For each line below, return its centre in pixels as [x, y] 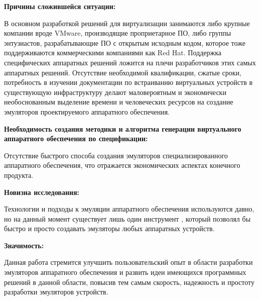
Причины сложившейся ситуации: [60, 6]
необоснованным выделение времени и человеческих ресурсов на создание [119, 102]
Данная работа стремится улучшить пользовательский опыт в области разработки [128, 262]
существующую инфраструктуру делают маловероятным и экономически [115, 92]
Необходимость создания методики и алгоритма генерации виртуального [123, 128]
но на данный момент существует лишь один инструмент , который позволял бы [127, 218]
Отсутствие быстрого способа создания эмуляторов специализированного [116, 155]
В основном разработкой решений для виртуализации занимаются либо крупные [127, 23]
